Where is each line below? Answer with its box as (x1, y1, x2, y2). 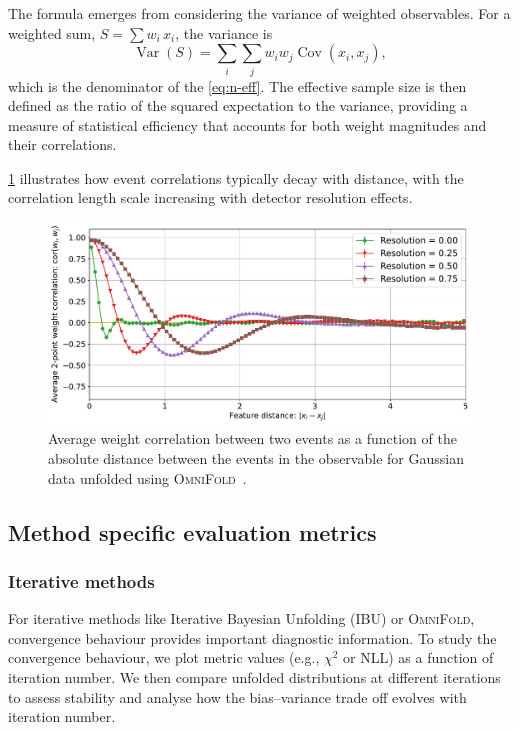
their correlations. (8, 134, 117, 155)
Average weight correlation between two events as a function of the (48, 428, 457, 449)
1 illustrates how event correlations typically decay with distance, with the (8, 167, 464, 188)
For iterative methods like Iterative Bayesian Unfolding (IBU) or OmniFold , (8, 608, 475, 629)
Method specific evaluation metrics (8, 516, 377, 547)
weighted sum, (8, 22, 96, 43)
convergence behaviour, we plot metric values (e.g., (8, 647, 320, 668)
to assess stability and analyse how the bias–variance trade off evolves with (8, 686, 467, 707)
